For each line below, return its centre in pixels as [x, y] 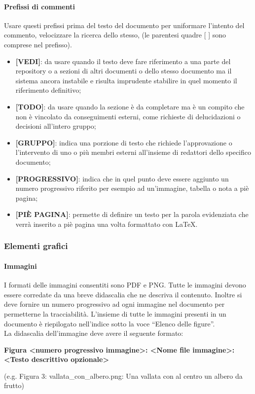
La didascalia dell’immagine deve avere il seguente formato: [94, 333]
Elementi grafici [36, 246]
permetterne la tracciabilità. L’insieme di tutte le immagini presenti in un [115, 313]
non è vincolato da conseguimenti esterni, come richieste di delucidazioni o [128, 116]
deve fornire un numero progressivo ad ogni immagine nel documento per [114, 304]
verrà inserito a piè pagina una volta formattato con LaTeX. [107, 224]
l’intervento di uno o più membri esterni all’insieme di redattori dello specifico [133, 152]
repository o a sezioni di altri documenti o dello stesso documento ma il [124, 71]
